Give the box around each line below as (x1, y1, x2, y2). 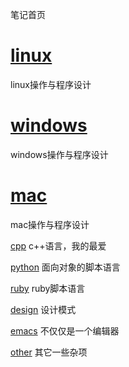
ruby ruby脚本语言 (10, 282, 86, 294)
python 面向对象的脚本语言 (10, 261, 121, 273)
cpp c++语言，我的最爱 (10, 239, 107, 252)
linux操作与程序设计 (10, 78, 92, 90)
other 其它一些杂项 (10, 346, 88, 358)
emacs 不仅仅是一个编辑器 (10, 324, 120, 337)
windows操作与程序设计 (10, 148, 109, 160)
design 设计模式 (10, 303, 77, 315)
